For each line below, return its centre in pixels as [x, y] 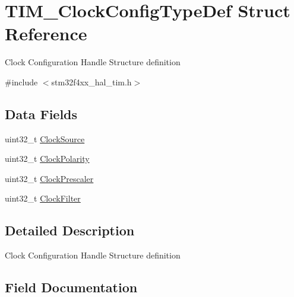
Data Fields [41, 114]
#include [21, 82]
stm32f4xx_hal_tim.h [91, 82]
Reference [46, 33]
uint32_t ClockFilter [43, 198]
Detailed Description [70, 230]
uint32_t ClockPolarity [47, 159]
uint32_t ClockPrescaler [49, 178]
